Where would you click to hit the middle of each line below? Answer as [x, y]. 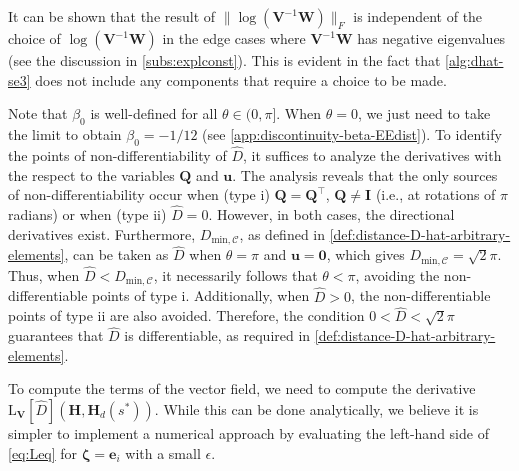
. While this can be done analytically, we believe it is [316, 409]
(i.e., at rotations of [435, 194]
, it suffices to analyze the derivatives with [372, 155]
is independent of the [418, 16]
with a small [163, 452]
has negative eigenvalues [431, 38]
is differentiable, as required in [217, 335]
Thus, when [44, 274]
